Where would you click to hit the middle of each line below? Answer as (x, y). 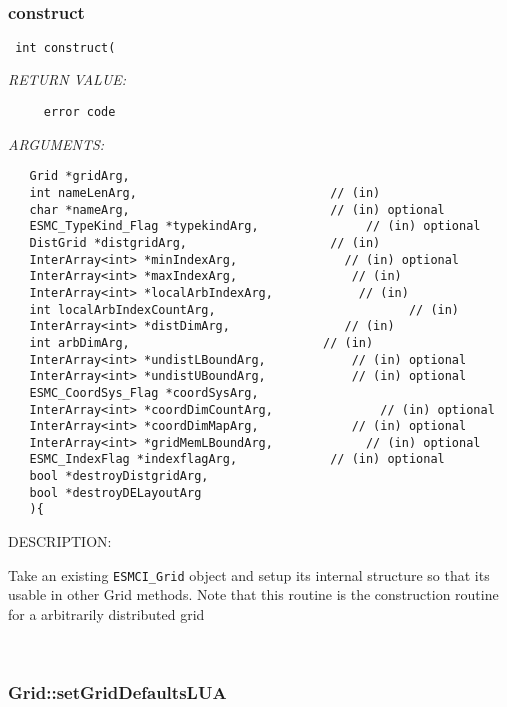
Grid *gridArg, (79, 176)
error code (79, 112)
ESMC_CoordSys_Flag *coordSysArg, (144, 392)
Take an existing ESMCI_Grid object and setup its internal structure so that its (249, 574)
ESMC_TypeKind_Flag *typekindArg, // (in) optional (255, 226)
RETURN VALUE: (67, 79)
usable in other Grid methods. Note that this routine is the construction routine (253, 594)
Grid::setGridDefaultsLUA (117, 692)
